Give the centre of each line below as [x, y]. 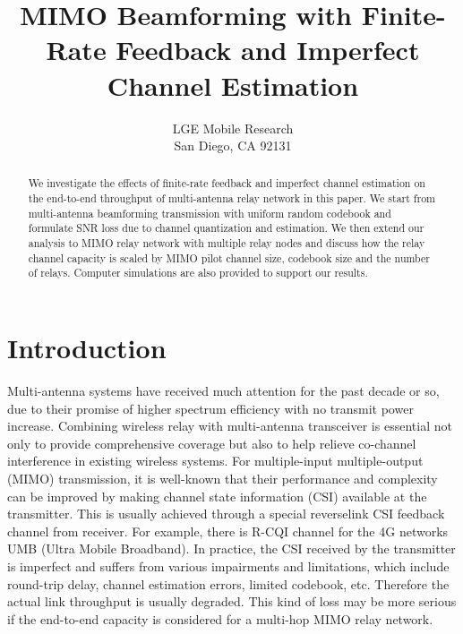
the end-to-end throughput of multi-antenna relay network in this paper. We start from [231, 198]
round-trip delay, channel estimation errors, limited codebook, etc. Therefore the [228, 583]
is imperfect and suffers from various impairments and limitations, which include [228, 565]
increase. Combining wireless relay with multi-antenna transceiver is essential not [230, 426]
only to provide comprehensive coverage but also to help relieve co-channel [212, 443]
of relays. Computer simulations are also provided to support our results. [198, 273]
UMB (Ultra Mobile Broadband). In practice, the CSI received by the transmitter [231, 548]
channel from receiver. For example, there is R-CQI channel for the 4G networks [228, 531]
